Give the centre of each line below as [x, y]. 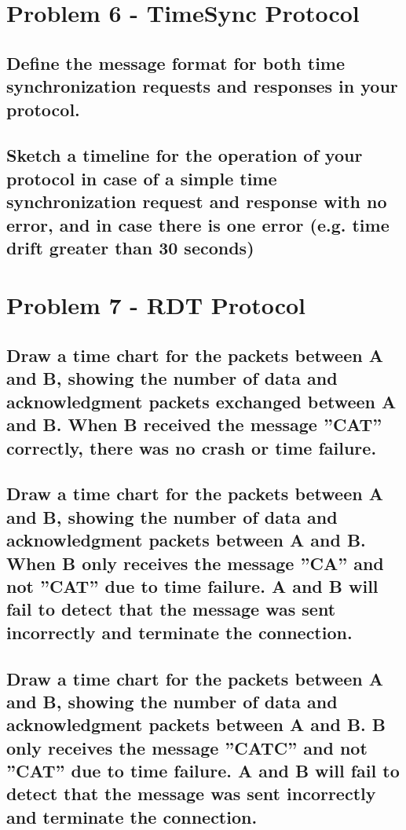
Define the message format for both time [176, 62]
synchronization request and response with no [197, 201]
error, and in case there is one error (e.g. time [198, 224]
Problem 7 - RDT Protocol [156, 305]
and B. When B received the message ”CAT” [194, 424]
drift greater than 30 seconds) [130, 247]
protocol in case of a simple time [142, 178]
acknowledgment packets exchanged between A [201, 401]
